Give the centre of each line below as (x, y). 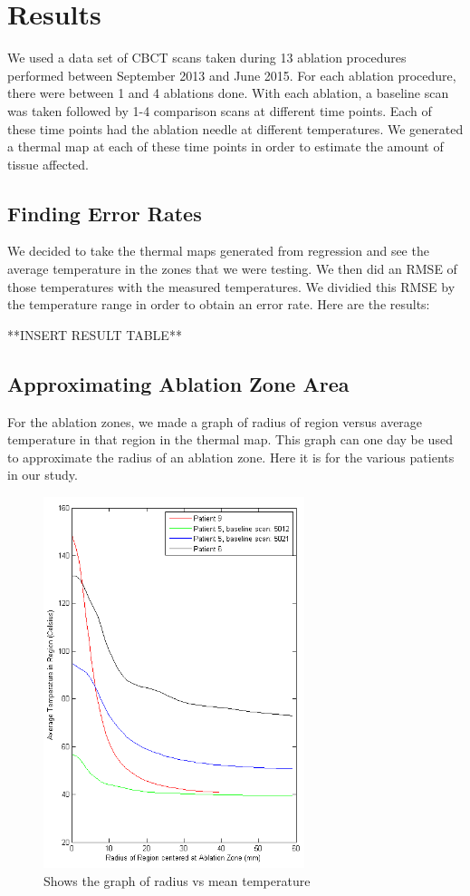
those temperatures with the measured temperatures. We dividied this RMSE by (231, 286)
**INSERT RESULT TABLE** (95, 334)
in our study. (43, 475)
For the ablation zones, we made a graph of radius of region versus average (215, 421)
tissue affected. (48, 164)
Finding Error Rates (105, 213)
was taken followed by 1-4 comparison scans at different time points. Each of (220, 110)
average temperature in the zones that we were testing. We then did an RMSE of (232, 269)
